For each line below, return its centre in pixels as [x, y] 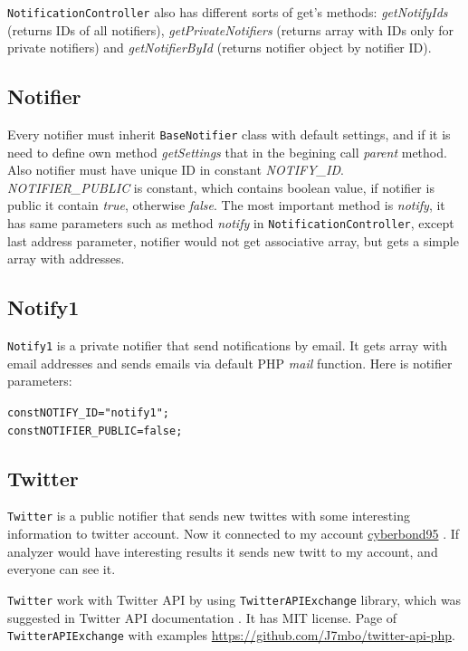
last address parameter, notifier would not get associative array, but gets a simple [233, 240]
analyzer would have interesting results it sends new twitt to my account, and [223, 551]
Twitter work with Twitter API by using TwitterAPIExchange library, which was [234, 599]
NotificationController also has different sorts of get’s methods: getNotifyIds [228, 12]
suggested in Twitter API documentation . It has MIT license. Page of [202, 617]
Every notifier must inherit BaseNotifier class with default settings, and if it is [229, 134]
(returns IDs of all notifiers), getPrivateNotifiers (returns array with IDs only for [231, 29]
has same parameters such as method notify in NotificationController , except [231, 223]
